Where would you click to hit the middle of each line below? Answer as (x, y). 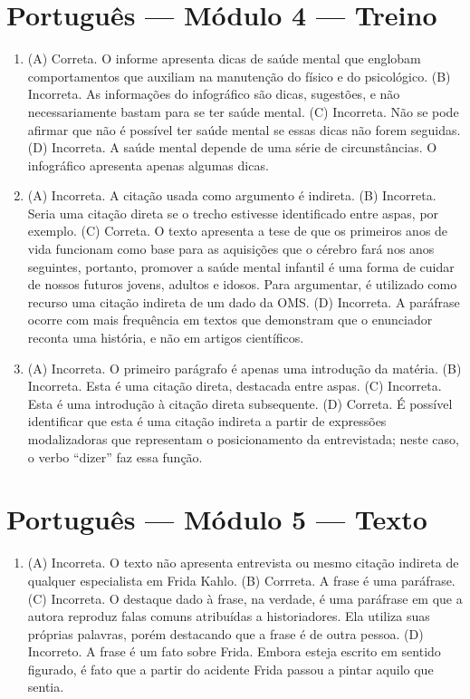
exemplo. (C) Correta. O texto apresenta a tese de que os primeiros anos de (238, 231)
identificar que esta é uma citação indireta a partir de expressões (207, 421)
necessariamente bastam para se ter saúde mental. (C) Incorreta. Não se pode (243, 111)
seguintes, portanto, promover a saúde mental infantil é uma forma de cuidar (241, 266)
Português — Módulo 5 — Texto (217, 519)
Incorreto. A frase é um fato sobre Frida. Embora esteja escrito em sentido (234, 651)
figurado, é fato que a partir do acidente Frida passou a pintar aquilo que (230, 669)
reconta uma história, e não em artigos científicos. (166, 338)
